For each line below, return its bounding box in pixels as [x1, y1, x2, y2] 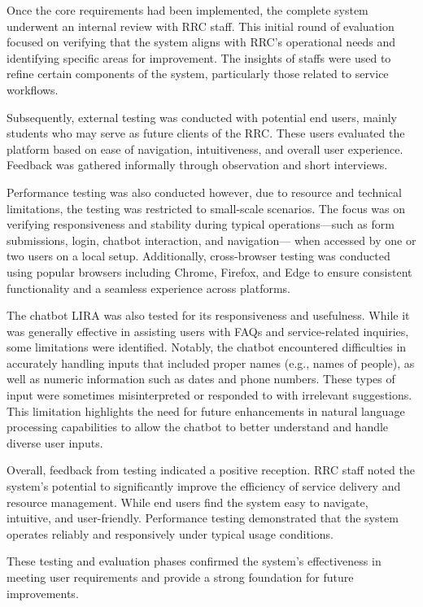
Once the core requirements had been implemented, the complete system [7, 2, 368, 18]
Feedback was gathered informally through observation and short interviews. [7, 156, 388, 173]
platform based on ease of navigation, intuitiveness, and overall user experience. [7, 140, 403, 157]
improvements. [7, 584, 79, 601]
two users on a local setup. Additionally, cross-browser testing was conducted [7, 247, 390, 264]
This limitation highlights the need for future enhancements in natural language [7, 402, 405, 419]
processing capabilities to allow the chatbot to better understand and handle [7, 418, 389, 435]
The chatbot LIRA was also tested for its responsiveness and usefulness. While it [7, 307, 410, 324]
